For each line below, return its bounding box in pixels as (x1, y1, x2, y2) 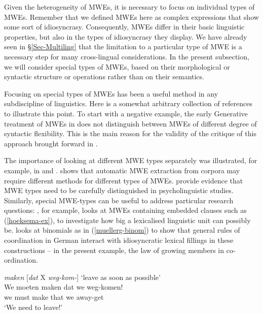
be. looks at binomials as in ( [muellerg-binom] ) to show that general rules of (4, 225, 240, 235)
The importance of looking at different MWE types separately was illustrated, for (4, 155, 257, 166)
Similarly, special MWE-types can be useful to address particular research (4, 195, 234, 205)
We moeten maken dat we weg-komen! (4, 281, 123, 292)
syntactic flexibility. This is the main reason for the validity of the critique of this (4, 128, 256, 139)
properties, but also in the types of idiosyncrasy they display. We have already (4, 31, 247, 42)
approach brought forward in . (4, 138, 98, 148)
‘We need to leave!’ (4, 301, 63, 312)
